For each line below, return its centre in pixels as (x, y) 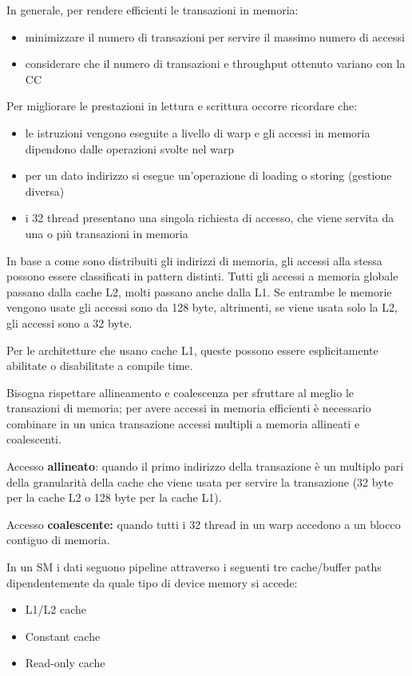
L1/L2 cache (55, 609)
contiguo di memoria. (58, 540)
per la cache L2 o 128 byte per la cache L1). (114, 497)
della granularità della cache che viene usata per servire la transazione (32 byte (200, 481)
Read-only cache (65, 663)
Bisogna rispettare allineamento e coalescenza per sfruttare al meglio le (180, 392)
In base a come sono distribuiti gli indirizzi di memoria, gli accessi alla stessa (194, 260)
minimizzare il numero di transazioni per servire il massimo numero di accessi (215, 36)
